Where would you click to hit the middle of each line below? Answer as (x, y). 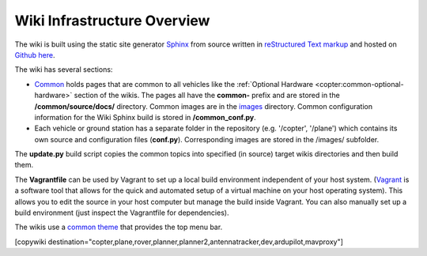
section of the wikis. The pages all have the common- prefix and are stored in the (207, 96)
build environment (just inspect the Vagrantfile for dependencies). (122, 213)
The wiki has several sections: (64, 70)
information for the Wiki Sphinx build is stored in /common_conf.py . (145, 117)
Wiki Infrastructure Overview (112, 21)
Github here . (35, 55)
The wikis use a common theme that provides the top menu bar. (119, 227)
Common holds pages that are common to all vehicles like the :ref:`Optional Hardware (174, 84)
